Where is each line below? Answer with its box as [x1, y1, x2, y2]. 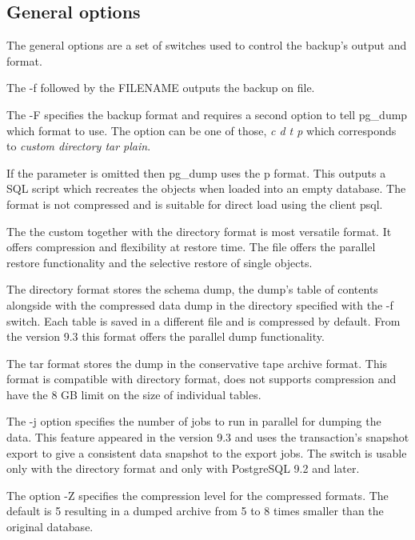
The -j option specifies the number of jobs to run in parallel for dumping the [6, 413, 381, 430]
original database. [6, 518, 94, 535]
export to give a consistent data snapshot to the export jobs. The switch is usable [6, 444, 407, 461]
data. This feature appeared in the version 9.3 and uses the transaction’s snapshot [6, 429, 409, 446]
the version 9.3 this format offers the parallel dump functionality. [6, 328, 325, 345]
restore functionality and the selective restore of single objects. [6, 254, 313, 270]
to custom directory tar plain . [6, 138, 151, 154]
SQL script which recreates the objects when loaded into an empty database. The [6, 180, 406, 197]
